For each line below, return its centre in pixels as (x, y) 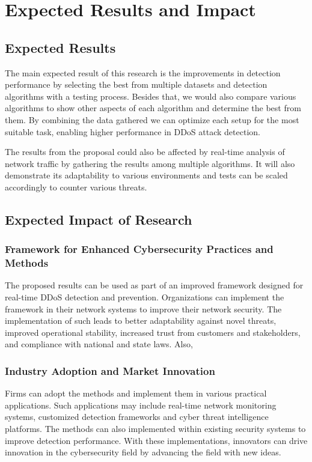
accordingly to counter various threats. (76, 187)
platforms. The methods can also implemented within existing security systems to (155, 428)
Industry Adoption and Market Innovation (110, 370)
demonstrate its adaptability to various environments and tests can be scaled (146, 175)
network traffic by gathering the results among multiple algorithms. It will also (150, 163)
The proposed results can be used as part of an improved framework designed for (154, 285)
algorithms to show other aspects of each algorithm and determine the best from (153, 108)
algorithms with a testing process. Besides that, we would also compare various (151, 96)
